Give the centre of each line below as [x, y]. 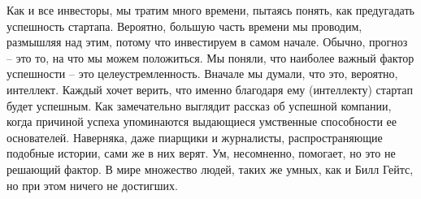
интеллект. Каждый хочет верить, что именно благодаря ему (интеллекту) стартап [210, 89]
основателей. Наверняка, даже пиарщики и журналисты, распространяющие [195, 137]
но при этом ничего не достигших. [92, 185]
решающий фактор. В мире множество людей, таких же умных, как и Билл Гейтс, [210, 169]
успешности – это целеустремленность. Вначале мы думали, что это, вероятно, [202, 74]
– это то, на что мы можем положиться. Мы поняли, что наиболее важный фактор [210, 57]
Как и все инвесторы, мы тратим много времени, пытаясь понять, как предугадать [210, 10]
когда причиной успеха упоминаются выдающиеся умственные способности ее [202, 121]
